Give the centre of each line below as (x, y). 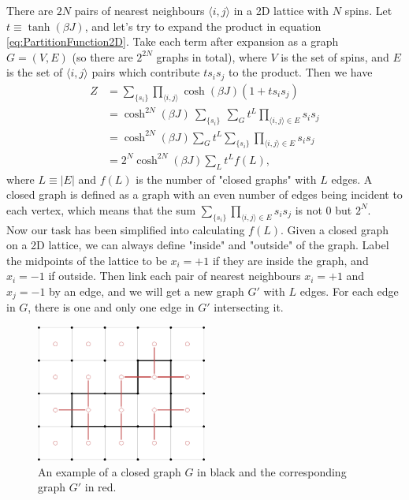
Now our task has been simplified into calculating (126, 229)
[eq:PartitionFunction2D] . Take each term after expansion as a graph (173, 41)
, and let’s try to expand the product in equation (203, 26)
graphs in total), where (212, 56)
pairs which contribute (146, 72)
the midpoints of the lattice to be (87, 260)
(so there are (102, 56)
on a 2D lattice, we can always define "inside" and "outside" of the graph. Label (198, 245)
